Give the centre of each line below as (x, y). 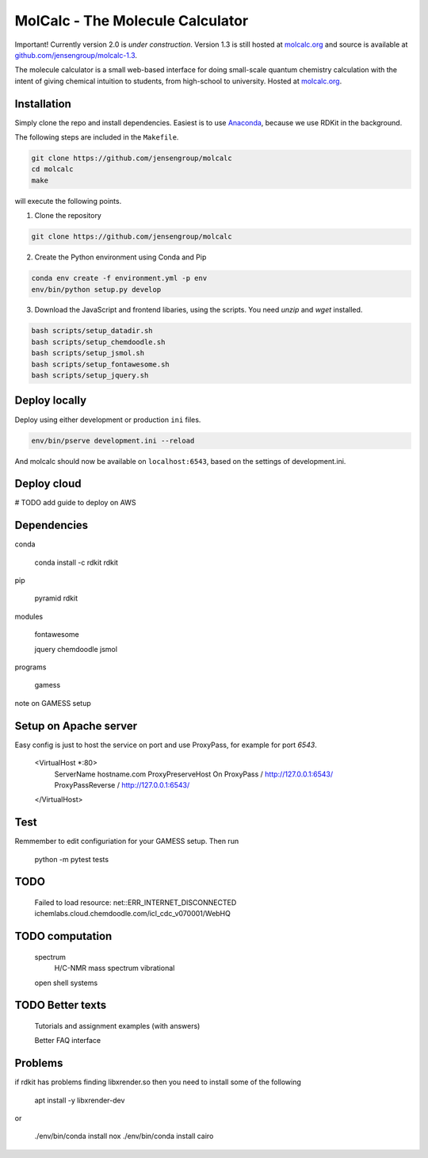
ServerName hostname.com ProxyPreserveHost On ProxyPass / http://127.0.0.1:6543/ (193, 774)
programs (31, 667)
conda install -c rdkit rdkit (76, 562)
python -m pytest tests (72, 859)
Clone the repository (68, 216)
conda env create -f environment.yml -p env (119, 278)
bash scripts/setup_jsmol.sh (88, 353)
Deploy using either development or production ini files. (108, 420)
